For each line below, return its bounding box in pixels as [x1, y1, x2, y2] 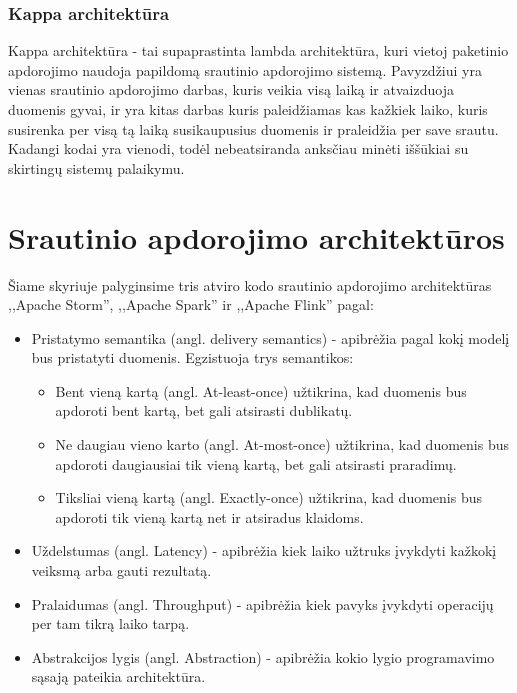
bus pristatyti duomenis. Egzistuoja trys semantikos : [31, 347, 354, 368]
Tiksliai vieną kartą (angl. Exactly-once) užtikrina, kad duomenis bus [55, 487, 482, 508]
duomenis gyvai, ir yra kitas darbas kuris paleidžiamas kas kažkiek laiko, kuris [8, 99, 488, 119]
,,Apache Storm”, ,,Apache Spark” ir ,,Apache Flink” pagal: [8, 294, 374, 315]
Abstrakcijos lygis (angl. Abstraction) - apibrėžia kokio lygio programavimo [31, 646, 495, 667]
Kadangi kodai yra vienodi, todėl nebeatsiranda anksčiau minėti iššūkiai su [8, 138, 469, 159]
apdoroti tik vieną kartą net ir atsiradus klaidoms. [55, 506, 364, 527]
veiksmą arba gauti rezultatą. [31, 560, 212, 581]
